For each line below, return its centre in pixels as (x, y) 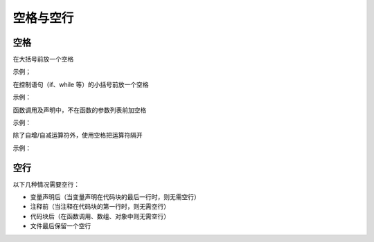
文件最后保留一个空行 (61, 226)
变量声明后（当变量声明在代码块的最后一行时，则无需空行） (115, 197)
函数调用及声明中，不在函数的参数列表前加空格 (80, 110)
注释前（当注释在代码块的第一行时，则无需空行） (100, 207)
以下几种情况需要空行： (46, 184)
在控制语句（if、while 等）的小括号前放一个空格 (81, 84)
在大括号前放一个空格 (43, 59)
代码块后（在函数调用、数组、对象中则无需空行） (100, 216)
